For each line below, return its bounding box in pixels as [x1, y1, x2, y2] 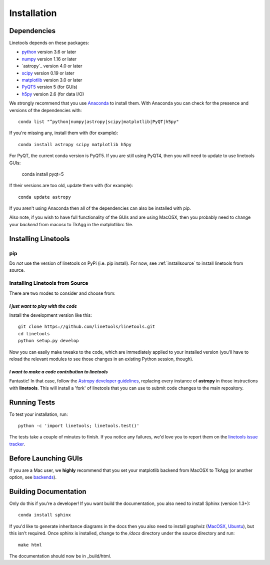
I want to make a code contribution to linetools [9, 368, 108, 375]
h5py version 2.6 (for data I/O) [21, 91, 84, 97]
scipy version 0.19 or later [21, 70, 74, 76]
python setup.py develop [18, 338, 79, 344]
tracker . [9, 441, 25, 447]
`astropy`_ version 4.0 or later [21, 63, 82, 69]
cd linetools [18, 331, 50, 336]
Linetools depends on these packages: [9, 40, 89, 46]
